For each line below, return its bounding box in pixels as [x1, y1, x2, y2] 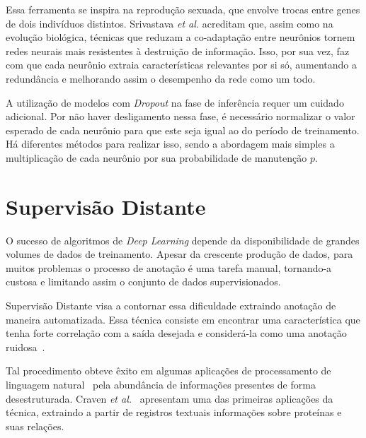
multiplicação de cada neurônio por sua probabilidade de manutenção [6, 150, 307, 165]
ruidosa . [6, 339, 45, 354]
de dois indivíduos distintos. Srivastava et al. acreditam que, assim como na [6, 16, 333, 30]
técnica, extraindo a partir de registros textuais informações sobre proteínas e [6, 405, 342, 420]
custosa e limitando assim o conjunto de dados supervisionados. [6, 274, 281, 289]
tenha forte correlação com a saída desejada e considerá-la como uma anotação [6, 326, 347, 341]
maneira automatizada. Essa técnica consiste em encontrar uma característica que [6, 312, 360, 326]
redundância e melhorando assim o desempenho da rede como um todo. [6, 71, 316, 85]
